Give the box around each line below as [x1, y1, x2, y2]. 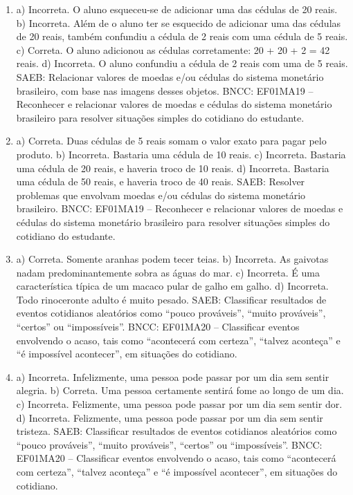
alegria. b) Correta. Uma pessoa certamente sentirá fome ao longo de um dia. [16, 383, 344, 398]
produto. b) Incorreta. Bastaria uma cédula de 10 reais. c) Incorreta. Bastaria [16, 147, 346, 161]
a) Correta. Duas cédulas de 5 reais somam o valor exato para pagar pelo [16, 133, 327, 148]
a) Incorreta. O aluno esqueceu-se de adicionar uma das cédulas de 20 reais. [16, 2, 338, 16]
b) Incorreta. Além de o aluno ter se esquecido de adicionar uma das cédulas [16, 15, 341, 30]
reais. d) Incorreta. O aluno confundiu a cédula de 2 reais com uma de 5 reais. [16, 56, 348, 71]
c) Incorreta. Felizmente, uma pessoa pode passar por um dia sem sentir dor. [16, 397, 343, 411]
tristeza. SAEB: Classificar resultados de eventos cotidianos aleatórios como [16, 424, 337, 438]
